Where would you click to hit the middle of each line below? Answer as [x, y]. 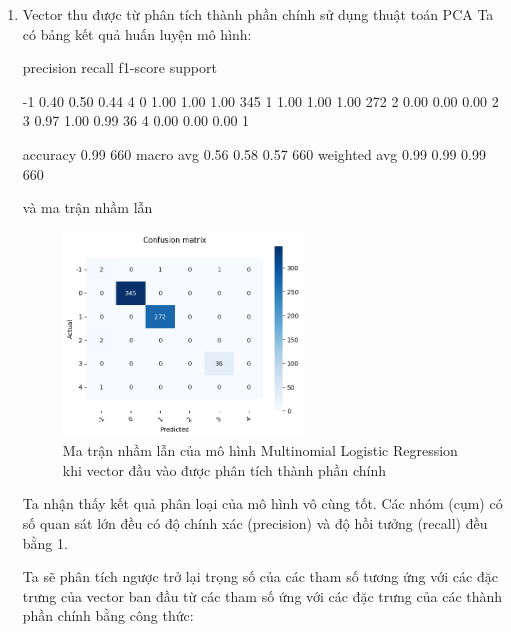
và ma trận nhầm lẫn [87, 207]
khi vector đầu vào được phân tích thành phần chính [224, 469]
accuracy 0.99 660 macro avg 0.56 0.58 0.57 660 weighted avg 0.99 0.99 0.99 [254, 153]
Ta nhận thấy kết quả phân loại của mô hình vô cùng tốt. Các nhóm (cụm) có [262, 503]
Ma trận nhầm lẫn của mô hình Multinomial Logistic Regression [260, 450]
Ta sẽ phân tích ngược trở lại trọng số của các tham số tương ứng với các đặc [260, 576]
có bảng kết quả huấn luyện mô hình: [137, 33]
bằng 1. [45, 542]
